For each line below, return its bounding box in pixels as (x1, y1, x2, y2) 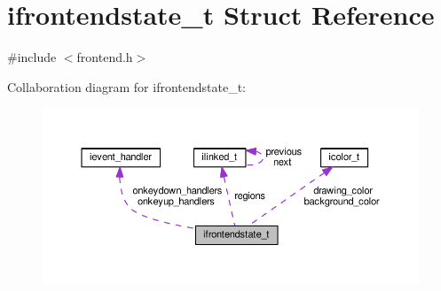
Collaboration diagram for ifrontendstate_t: (7, 77, 247, 96)
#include (7, 48, 57, 66)
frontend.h (76, 48, 133, 66)
